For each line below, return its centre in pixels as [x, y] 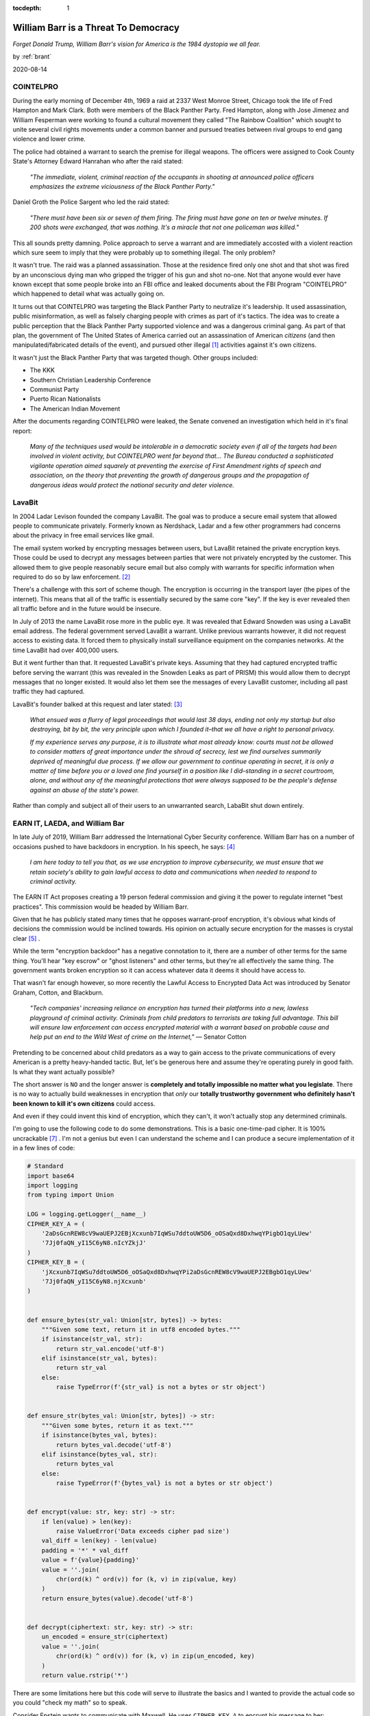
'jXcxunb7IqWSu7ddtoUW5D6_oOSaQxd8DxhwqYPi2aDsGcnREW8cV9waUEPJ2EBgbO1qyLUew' [177, 1272]
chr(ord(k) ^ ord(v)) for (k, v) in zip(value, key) [146, 1579]
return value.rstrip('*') [85, 1675]
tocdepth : [27, 8]
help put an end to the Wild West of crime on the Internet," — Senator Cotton [138, 1037]
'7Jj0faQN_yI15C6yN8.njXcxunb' [94, 1281]
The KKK [42, 370]
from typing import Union [71, 1195]
